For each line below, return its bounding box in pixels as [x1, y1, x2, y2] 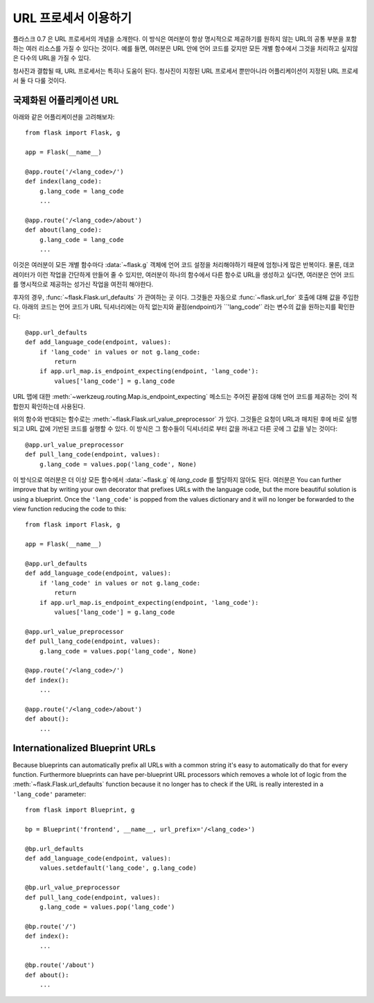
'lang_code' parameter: [12, 789, 87, 798]
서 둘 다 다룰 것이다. [12, 76, 66, 85]
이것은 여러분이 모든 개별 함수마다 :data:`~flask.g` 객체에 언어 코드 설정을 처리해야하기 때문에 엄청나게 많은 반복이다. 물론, [12, 261, 342, 269]
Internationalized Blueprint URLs [12, 742, 156, 754]
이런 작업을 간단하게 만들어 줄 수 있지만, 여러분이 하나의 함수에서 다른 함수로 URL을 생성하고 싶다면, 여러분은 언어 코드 [37, 271, 355, 279]
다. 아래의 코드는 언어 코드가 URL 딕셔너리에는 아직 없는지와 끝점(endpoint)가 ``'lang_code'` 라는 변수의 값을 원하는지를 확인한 [12, 302, 355, 311]
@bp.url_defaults [25, 845, 84, 852]
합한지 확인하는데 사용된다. [12, 402, 86, 411]
